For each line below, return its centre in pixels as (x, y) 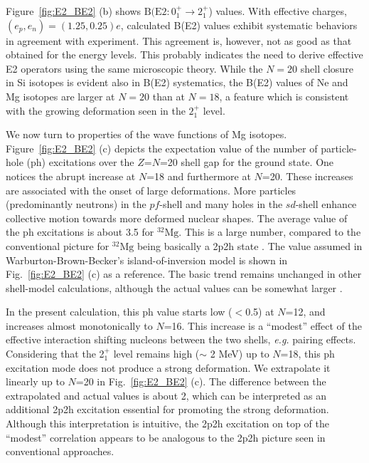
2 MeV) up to (240, 354)
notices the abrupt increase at (71, 176)
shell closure (327, 68)
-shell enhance (326, 204)
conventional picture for (58, 245)
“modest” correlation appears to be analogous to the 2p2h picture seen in (166, 437)
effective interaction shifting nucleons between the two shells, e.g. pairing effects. (181, 339)
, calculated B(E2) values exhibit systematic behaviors (239, 25)
